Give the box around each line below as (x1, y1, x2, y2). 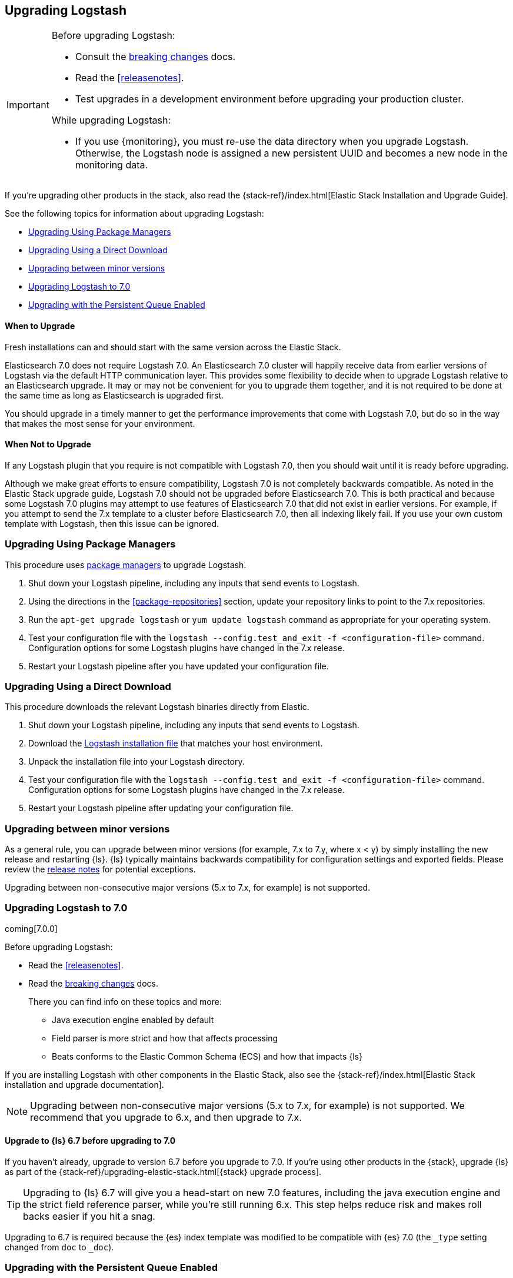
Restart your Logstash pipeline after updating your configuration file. (28, 803, 294, 814)
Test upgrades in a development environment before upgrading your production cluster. (75, 93, 464, 105)
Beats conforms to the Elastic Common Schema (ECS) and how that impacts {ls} (52, 1051, 363, 1061)
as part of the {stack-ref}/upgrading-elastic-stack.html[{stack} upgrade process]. (5, 1167, 322, 1177)
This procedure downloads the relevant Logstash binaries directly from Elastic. (5, 702, 309, 712)
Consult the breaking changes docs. (75, 51, 236, 63)
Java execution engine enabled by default (52, 1014, 214, 1025)
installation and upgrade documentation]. (5, 1079, 164, 1090)
